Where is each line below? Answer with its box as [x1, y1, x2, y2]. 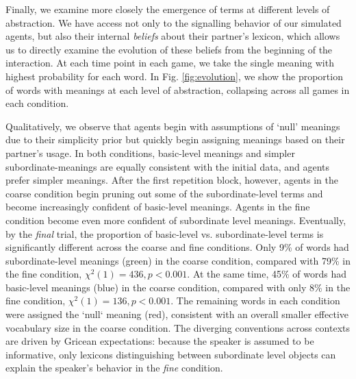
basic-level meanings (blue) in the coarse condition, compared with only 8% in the [5, 280, 351, 294]
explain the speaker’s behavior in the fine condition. [5, 360, 223, 375]
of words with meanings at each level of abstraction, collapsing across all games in [5, 82, 350, 97]
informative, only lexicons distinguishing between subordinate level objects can [5, 347, 336, 361]
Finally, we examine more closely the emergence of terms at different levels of [5, 2, 330, 16]
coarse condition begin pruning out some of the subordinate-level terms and [5, 186, 323, 200]
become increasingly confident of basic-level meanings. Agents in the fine [5, 199, 310, 214]
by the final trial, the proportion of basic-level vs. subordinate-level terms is [5, 226, 324, 241]
